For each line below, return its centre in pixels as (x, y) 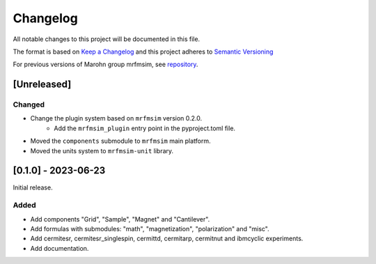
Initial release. (33, 187)
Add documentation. (60, 248)
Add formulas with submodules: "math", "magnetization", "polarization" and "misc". (150, 229)
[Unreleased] (42, 85)
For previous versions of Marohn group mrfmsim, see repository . (105, 64)
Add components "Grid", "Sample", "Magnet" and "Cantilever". (120, 219)
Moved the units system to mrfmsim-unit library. (102, 150)
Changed (29, 104)
